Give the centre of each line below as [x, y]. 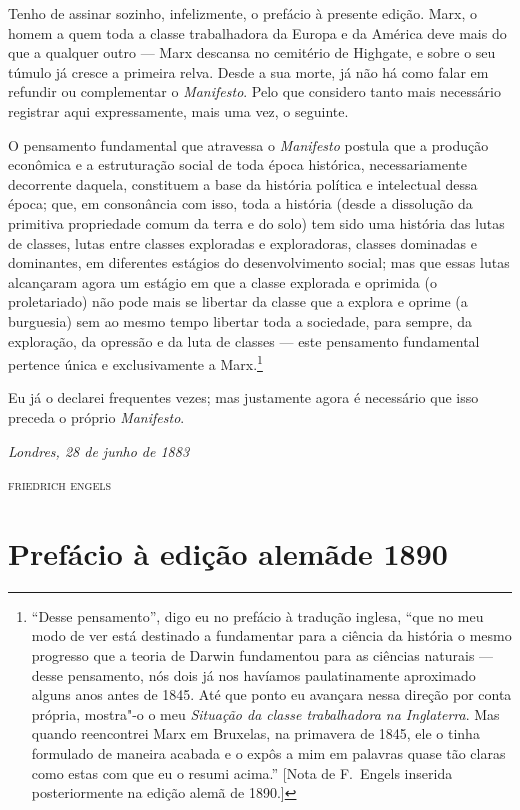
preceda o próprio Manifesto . [96, 416]
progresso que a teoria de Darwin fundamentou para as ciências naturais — [262, 655]
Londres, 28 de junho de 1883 [99, 450]
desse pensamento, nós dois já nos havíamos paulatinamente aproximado [253, 674]
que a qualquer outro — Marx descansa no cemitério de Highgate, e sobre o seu [252, 52]
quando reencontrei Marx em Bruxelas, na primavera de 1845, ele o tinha [255, 733]
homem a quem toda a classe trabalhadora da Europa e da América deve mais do [257, 32]
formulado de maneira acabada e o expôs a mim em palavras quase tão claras [268, 753]
